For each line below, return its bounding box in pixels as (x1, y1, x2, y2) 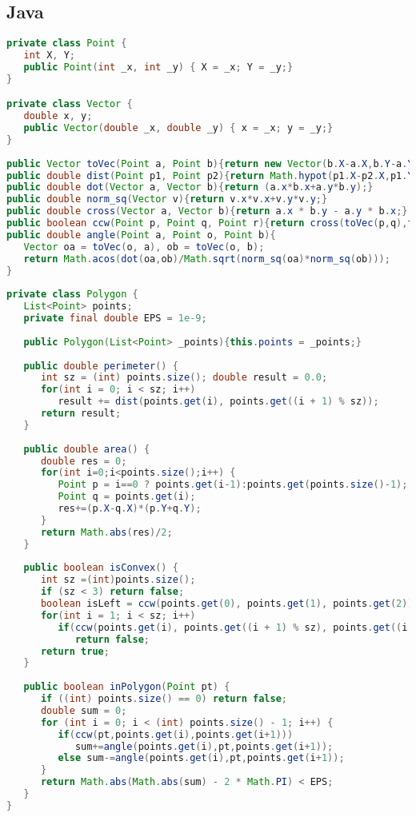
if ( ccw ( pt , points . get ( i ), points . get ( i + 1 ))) (58, 728, 294, 740)
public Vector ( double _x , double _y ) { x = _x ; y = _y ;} (23, 122, 334, 134)
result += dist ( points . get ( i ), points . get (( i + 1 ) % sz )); (58, 396, 379, 408)
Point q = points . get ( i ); (58, 491, 196, 503)
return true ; (40, 645, 110, 657)
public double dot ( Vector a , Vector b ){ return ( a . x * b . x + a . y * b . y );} (6, 181, 374, 193)
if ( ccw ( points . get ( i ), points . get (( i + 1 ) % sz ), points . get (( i (58, 621, 408, 633)
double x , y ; (23, 110, 93, 122)
